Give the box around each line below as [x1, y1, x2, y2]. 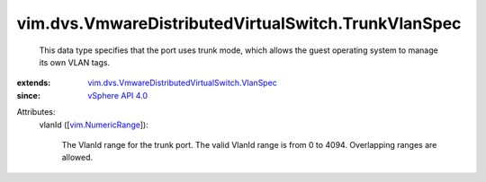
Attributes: [16, 107, 56, 117]
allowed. [61, 152, 94, 163]
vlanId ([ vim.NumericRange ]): [39, 119, 148, 130]
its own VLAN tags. [39, 56, 111, 67]
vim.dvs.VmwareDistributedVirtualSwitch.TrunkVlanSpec [16, 13, 462, 33]
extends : [16, 77, 51, 89]
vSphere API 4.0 [87, 90, 148, 100]
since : [16, 90, 40, 100]
